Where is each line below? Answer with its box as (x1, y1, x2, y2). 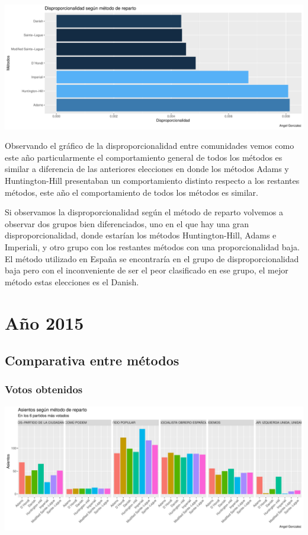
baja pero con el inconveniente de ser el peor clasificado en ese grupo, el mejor (5, 264, 288, 276)
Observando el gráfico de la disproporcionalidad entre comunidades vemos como (5, 139, 294, 152)
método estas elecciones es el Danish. (5, 275, 139, 288)
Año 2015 (5, 310, 84, 335)
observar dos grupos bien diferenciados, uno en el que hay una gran (5, 217, 249, 230)
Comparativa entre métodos (5, 351, 179, 370)
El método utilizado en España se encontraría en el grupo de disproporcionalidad (5, 252, 299, 265)
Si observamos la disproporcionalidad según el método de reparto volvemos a (5, 206, 283, 218)
